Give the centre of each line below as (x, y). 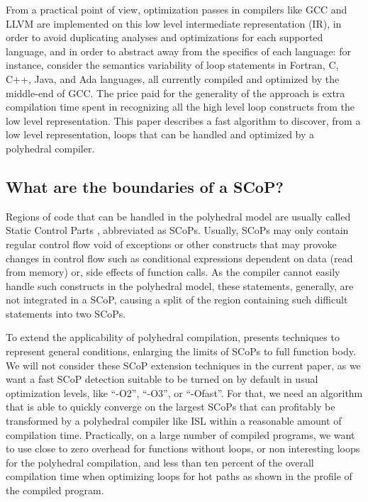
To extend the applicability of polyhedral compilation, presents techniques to (173, 337)
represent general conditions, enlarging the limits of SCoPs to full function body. (181, 351)
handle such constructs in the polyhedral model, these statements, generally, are (180, 285)
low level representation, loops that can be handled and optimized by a (160, 134)
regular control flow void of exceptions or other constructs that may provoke (171, 244)
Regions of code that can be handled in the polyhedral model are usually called (178, 216)
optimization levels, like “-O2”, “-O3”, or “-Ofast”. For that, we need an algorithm (184, 392)
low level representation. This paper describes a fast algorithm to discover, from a (183, 120)
